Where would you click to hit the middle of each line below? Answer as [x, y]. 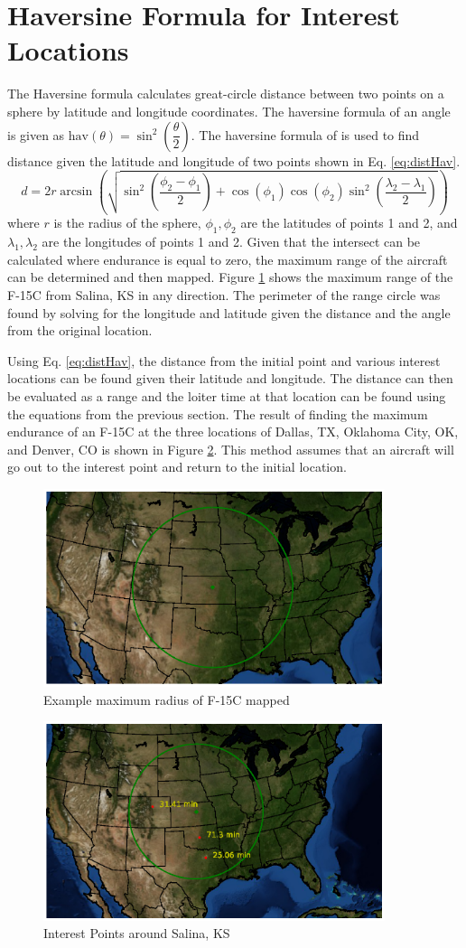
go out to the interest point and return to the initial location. [177, 467]
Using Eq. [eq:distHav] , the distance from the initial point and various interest [224, 360]
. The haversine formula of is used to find [305, 134]
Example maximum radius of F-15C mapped [167, 699]
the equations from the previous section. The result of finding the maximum [218, 413]
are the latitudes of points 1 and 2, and [349, 223]
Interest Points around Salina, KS [137, 933]
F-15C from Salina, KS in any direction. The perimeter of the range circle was [224, 295]
